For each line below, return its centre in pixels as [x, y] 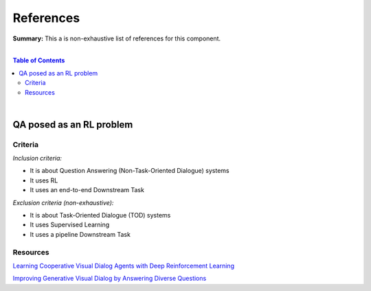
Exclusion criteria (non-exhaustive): [63, 202]
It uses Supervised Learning [70, 225]
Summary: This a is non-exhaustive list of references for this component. [117, 38]
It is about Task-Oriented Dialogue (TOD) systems [100, 215]
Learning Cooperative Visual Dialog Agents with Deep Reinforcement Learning [124, 266]
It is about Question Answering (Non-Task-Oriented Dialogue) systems [130, 171]
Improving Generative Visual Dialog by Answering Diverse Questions [110, 279]
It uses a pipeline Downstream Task [80, 234]
